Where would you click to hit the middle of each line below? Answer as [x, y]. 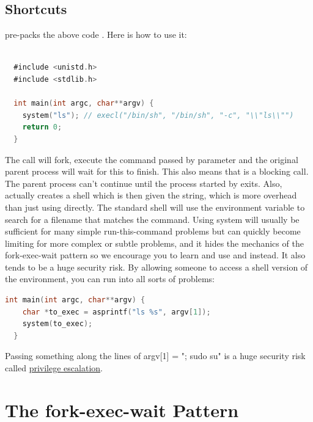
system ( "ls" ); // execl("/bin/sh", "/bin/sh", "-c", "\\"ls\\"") [158, 115]
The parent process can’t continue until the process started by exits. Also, [144, 183]
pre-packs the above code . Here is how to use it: [96, 35]
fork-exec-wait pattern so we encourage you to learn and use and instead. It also [155, 255]
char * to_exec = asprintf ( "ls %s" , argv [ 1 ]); [116, 312]
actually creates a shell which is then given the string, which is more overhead [151, 195]
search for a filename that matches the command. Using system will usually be [152, 219]
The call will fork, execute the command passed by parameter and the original [152, 159]
